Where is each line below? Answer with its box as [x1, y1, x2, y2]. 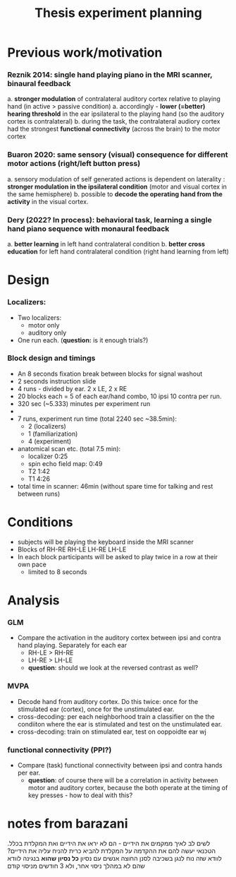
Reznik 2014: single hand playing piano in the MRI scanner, [7, 70, 213, 80]
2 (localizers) [27, 422, 67, 430]
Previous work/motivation [7, 44, 163, 61]
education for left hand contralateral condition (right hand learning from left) [7, 247, 229, 256]
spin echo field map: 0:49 [27, 459, 103, 467]
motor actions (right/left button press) [7, 159, 141, 169]
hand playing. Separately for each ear [17, 641, 128, 650]
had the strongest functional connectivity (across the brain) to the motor [7, 125, 221, 133]
